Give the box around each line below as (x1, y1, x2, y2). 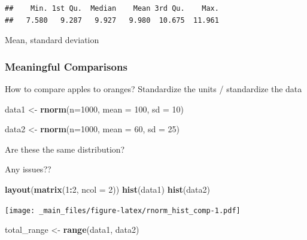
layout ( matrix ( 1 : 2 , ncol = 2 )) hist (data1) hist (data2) (5, 183, 210, 195)
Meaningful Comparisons (5, 59, 127, 74)
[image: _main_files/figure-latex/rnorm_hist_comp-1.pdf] (5, 206, 241, 215)
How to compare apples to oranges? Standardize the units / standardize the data (5, 83, 302, 95)
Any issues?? (5, 163, 51, 175)
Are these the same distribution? (5, 142, 125, 155)
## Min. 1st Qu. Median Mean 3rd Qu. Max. (5, 4, 219, 13)
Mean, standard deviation (5, 34, 99, 46)
